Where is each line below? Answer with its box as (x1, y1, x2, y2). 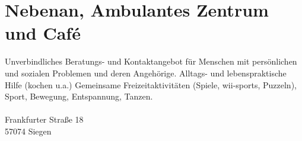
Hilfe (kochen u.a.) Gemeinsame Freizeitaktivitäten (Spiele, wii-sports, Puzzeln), (5, 78, 297, 91)
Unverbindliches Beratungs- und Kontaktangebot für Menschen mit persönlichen (5, 55, 297, 68)
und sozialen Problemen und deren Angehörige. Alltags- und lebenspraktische (5, 66, 287, 79)
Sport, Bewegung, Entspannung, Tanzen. (5, 90, 153, 102)
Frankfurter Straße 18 (5, 113, 84, 126)
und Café (5, 21, 81, 45)
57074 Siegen (5, 124, 52, 137)
